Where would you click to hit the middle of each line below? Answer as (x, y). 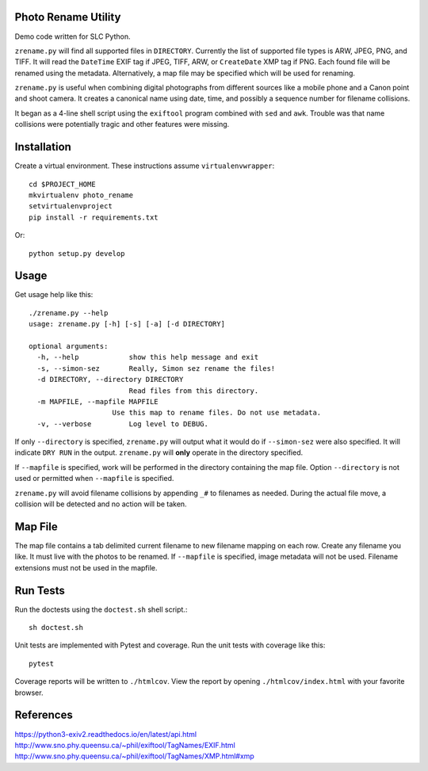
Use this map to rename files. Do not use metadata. (217, 413)
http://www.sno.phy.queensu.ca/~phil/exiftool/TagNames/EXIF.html (125, 745)
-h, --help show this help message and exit (148, 357)
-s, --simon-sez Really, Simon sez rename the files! (156, 368)
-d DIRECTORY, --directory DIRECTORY (110, 380)
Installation (43, 147)
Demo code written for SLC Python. (73, 36)
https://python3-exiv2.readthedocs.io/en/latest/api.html (106, 734)
